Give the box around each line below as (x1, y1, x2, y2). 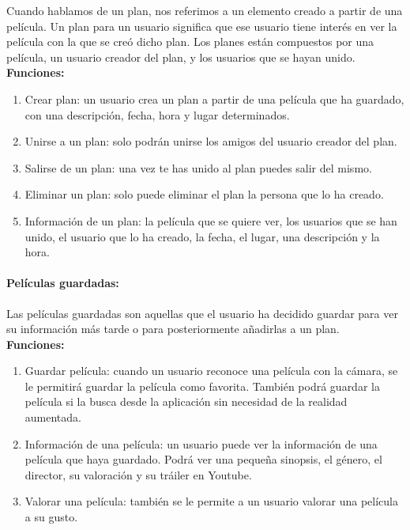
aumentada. (24, 409, 81, 426)
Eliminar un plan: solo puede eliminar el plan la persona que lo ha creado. (24, 186, 384, 203)
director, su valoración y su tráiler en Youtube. (24, 466, 252, 483)
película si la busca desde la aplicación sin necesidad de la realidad (24, 393, 348, 410)
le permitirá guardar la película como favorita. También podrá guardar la (24, 377, 380, 394)
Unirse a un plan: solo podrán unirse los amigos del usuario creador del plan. (24, 133, 397, 150)
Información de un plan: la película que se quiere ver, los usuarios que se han (24, 212, 397, 229)
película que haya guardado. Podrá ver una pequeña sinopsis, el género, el (24, 451, 382, 468)
